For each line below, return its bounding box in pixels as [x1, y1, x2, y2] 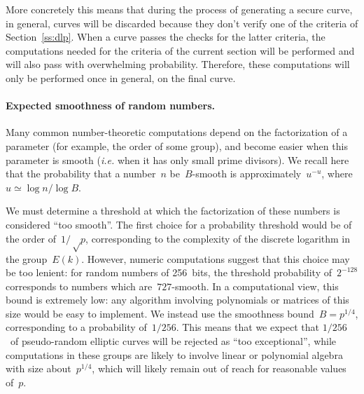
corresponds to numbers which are [6, 278, 153, 293]
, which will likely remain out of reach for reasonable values [92, 361, 346, 376]
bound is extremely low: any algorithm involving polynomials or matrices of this [6, 292, 349, 307]
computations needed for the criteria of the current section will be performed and [6, 43, 355, 57]
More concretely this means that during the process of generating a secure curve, [6, 2, 353, 16]
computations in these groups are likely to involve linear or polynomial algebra [6, 347, 343, 362]
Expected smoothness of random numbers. [6, 98, 216, 113]
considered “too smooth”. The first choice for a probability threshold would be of [6, 217, 352, 231]
